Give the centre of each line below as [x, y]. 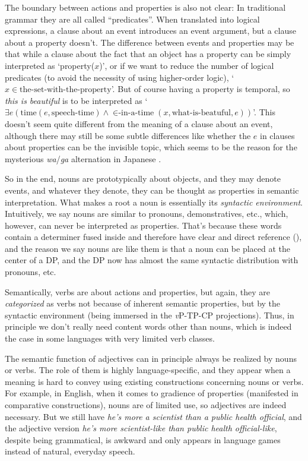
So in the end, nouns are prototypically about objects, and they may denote [143, 179]
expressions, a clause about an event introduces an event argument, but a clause [150, 31]
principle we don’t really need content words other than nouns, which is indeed [148, 326]
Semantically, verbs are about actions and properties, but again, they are [137, 291]
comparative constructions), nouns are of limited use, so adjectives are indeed [146, 405]
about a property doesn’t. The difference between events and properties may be [150, 42]
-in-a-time [136, 113]
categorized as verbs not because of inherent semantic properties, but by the [143, 303]
